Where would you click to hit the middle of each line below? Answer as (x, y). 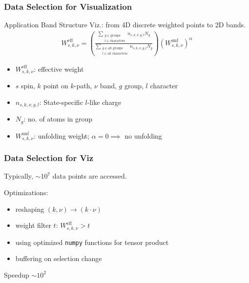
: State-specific (61, 102)
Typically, (19, 176)
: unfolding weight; (62, 135)
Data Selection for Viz (49, 158)
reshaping (30, 209)
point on (56, 86)
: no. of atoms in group (58, 119)
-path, (83, 86)
